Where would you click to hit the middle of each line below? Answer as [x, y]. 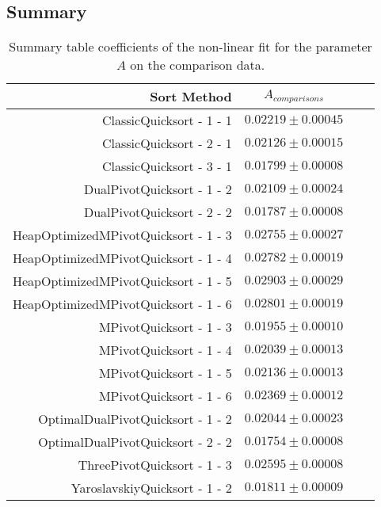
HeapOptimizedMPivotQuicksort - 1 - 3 [122, 235]
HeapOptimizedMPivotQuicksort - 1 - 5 [122, 281]
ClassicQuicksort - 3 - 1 [167, 166]
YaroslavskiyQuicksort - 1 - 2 [151, 488]
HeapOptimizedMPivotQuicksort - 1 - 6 [122, 304]
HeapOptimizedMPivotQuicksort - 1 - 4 [122, 258]
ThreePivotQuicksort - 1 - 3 [155, 465]
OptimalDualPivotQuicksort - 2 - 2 [135, 442]
